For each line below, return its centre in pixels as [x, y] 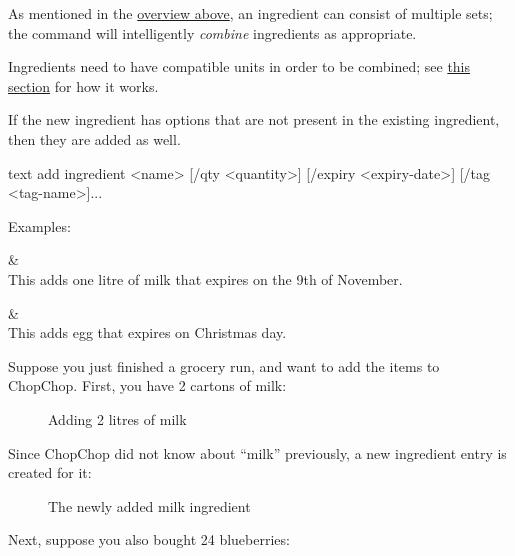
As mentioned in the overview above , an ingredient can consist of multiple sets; [250, 13]
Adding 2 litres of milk [117, 418]
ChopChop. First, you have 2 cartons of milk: [147, 385]
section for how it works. [83, 85]
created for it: [50, 472]
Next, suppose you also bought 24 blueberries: [149, 539]
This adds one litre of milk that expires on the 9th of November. [205, 278]
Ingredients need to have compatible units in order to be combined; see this [239, 66]
